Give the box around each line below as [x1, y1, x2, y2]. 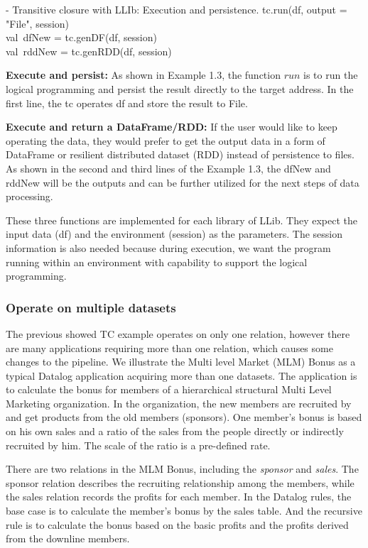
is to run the [303, 67, 358, 82]
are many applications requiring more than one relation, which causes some [6, 340, 333, 355]
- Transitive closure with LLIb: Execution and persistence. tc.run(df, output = [6, 2, 347, 16]
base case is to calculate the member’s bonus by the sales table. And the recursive [6, 503, 362, 518]
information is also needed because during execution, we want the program [6, 240, 331, 255]
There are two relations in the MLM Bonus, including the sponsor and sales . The [6, 461, 359, 476]
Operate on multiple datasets [6, 298, 176, 316]
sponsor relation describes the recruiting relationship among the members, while [6, 475, 355, 490]
